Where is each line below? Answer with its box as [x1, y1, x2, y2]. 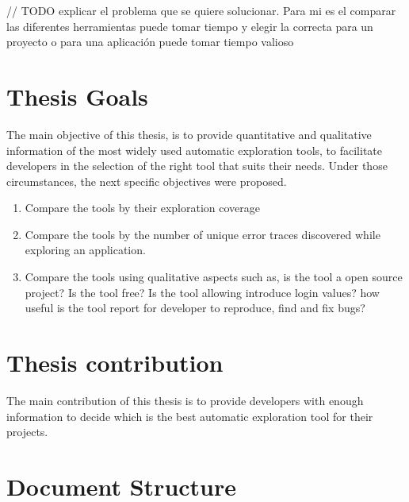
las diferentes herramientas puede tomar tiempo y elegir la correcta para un [6, 17, 373, 34]
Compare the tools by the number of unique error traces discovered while [25, 226, 380, 242]
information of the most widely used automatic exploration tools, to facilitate [6, 141, 382, 158]
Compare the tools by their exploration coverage [25, 199, 260, 216]
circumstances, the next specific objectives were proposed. [6, 172, 287, 189]
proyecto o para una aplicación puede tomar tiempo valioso [6, 33, 294, 50]
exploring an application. [25, 241, 146, 258]
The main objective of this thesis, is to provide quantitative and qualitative [6, 125, 372, 142]
